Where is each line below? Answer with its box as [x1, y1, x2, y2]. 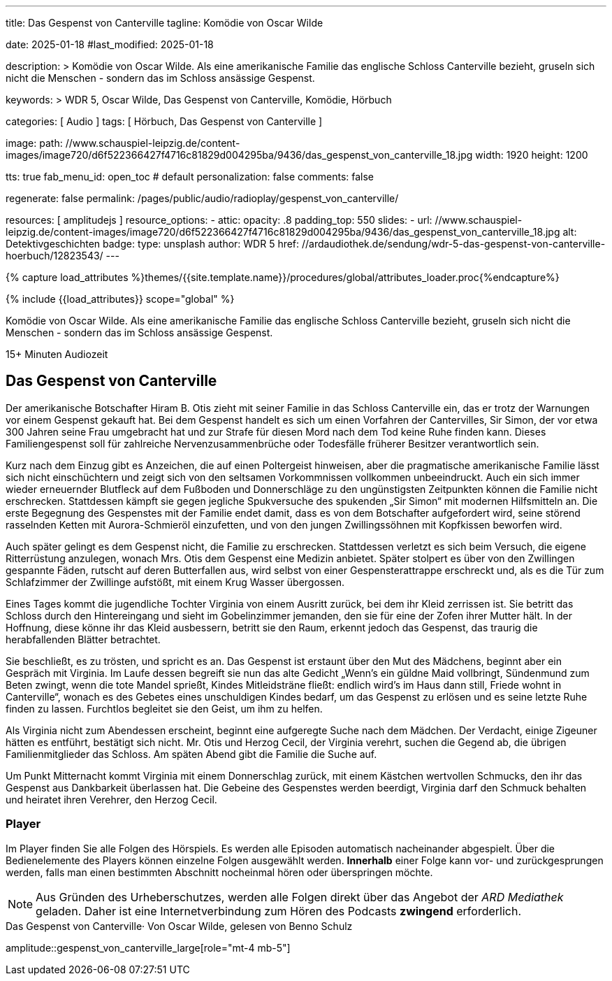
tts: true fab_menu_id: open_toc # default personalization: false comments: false [6, 171, 374, 182]
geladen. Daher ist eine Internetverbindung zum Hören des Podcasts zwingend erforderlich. [36, 903, 522, 918]
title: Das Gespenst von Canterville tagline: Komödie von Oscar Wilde [6, 17, 323, 29]
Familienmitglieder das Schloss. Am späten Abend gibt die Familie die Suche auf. [6, 747, 377, 760]
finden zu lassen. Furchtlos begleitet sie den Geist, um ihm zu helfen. [6, 702, 323, 715]
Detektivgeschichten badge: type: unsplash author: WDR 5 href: [6, 238, 300, 250]
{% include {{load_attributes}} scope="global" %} [6, 293, 235, 305]
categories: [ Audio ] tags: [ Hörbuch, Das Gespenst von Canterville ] [6, 115, 323, 127]
